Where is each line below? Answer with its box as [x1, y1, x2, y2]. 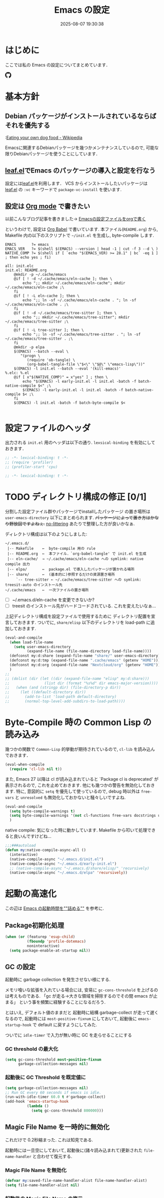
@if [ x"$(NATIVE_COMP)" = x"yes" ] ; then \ [14, 375, 108, 380]
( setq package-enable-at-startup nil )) [9, 948, 91, 953]
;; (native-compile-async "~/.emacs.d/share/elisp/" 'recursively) [9, 866, 150, 871]
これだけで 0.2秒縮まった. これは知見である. [5, 1137, 94, 1143]
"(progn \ [20, 353, 41, 358]
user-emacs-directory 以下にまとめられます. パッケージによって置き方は [5, 514, 150, 521]
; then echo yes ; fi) [5, 255, 51, 260]
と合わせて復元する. [32, 1153, 72, 1159]
